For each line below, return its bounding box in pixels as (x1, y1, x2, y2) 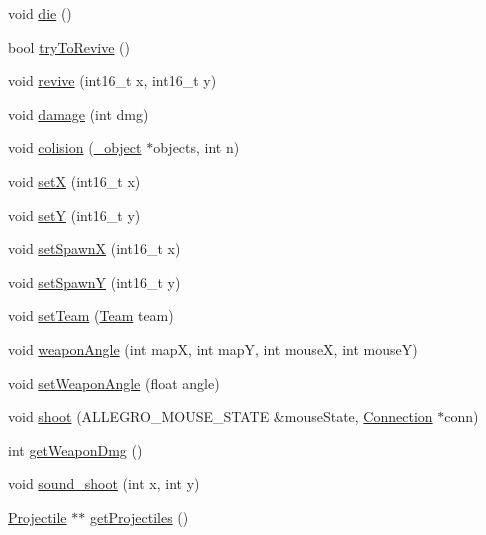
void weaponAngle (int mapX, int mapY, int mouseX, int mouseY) (8, 338, 418, 359)
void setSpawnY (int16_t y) (8, 271, 181, 292)
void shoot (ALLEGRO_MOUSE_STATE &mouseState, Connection (8, 406, 433, 427)
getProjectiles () (89, 506, 189, 527)
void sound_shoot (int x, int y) (8, 473, 200, 494)
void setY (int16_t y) (8, 204, 141, 225)
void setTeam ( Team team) (8, 305, 174, 326)
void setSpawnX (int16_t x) (8, 238, 181, 259)
